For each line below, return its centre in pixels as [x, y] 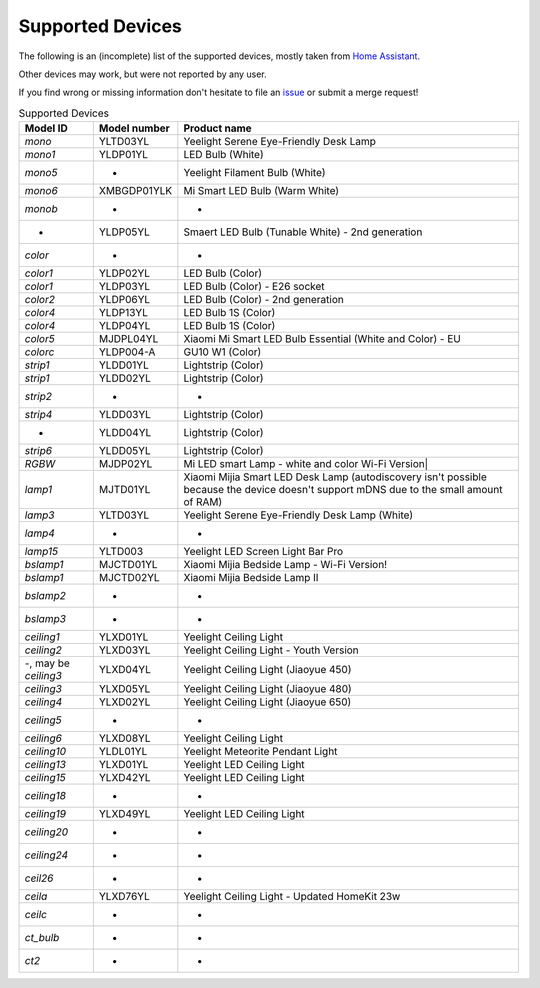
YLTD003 [121, 552]
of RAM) [203, 502]
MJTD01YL [124, 490]
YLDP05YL [124, 232]
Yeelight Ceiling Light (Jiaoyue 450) [267, 670]
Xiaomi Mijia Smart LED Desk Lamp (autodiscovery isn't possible [335, 477]
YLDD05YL [124, 451]
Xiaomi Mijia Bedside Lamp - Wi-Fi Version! [285, 565]
